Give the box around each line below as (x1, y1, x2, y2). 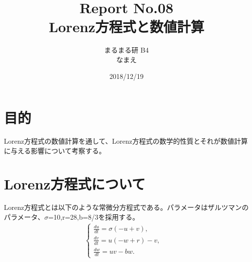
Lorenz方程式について (4, 174, 145, 194)
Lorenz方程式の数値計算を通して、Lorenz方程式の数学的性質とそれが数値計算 (4, 136, 248, 146)
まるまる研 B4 (104, 45, 149, 55)
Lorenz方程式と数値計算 (49, 17, 204, 37)
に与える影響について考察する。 (4, 145, 106, 155)
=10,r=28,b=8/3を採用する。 (48, 211, 139, 222)
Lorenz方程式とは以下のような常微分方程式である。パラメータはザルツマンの (4, 202, 249, 212)
